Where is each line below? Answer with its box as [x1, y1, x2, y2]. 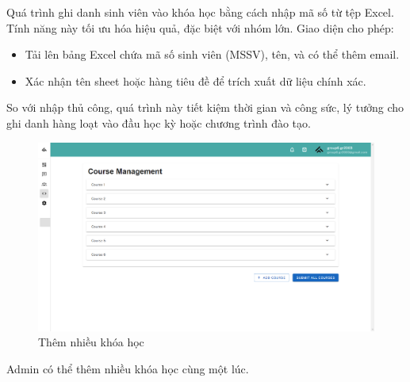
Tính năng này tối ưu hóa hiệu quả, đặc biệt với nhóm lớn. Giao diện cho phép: [6, 19, 394, 36]
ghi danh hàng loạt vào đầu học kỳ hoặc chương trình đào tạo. [6, 114, 311, 131]
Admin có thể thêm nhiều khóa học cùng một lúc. [6, 361, 249, 377]
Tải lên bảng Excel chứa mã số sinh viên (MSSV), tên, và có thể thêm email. [25, 46, 400, 63]
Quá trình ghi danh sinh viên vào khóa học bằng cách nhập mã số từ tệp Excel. [6, 4, 394, 20]
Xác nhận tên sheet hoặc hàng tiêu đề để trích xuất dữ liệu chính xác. [25, 72, 366, 89]
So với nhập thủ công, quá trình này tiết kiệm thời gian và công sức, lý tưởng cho [6, 99, 404, 116]
